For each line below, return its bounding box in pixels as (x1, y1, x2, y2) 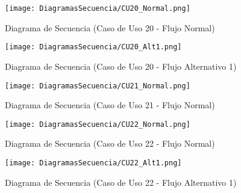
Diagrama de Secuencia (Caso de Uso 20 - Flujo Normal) (5, 21, 215, 34)
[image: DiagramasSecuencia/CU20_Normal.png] (5, 4, 190, 13)
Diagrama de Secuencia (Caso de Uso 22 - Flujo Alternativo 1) (5, 176, 237, 188)
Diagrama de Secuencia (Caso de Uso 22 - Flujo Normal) (5, 137, 215, 150)
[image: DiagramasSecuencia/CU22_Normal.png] (5, 120, 190, 129)
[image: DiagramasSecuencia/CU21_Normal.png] (5, 81, 190, 90)
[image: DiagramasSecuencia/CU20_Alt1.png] (5, 43, 182, 52)
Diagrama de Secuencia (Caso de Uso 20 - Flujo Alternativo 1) (5, 60, 237, 72)
